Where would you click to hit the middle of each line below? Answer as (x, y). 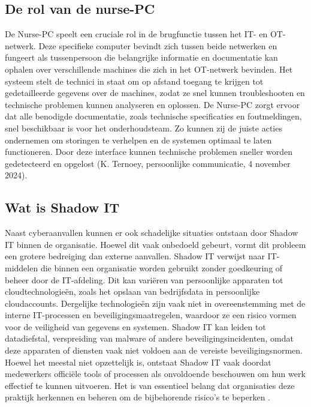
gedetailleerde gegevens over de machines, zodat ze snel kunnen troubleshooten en (155, 93)
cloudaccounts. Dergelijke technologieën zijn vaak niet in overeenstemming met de (155, 303)
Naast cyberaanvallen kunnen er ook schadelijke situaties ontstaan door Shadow (152, 233)
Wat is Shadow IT (62, 207)
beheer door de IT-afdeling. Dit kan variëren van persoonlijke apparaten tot (144, 279)
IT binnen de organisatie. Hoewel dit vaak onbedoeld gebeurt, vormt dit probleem (155, 244)
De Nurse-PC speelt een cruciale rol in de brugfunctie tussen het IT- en (136, 34)
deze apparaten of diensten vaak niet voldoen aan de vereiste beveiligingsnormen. (154, 350)
